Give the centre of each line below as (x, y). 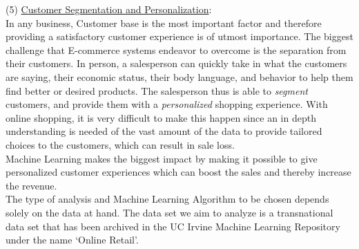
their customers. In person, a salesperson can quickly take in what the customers (176, 63)
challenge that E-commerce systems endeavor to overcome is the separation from (176, 49)
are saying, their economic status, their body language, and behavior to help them (179, 76)
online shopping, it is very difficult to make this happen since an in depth (161, 117)
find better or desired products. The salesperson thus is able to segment (157, 90)
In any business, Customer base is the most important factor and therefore (164, 22)
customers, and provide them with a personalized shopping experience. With (167, 104)
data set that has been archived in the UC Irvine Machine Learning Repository (173, 226)
